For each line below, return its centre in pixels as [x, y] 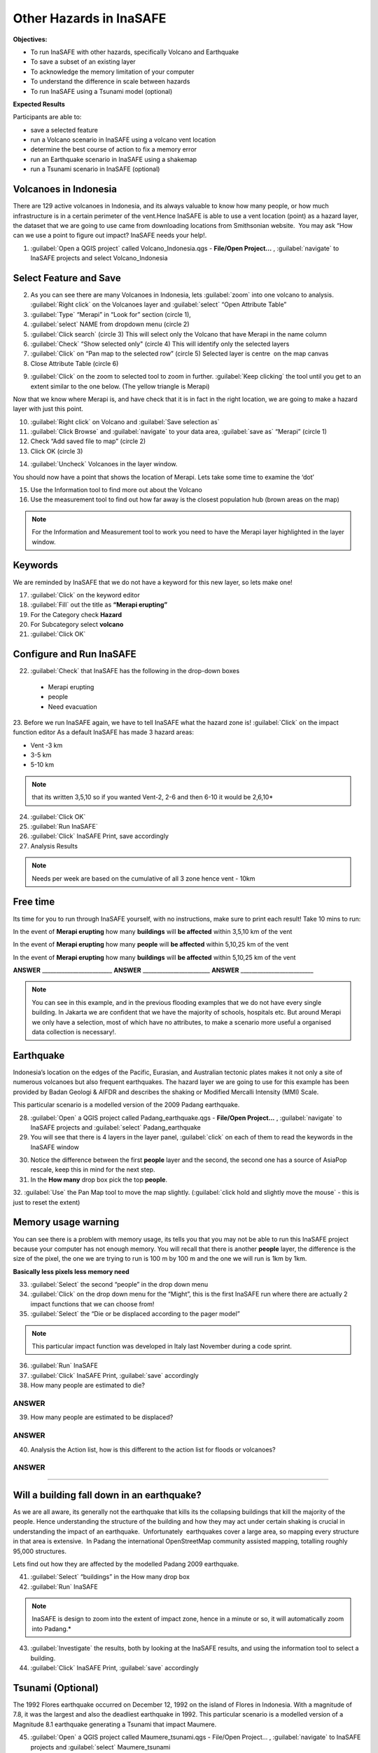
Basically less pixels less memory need [71, 1271]
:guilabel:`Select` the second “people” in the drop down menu [119, 1285]
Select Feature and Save [67, 278]
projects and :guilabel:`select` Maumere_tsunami [100, 1747]
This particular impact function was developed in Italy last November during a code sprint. [162, 1346]
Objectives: [30, 39]
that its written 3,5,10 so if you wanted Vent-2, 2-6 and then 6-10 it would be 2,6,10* [152, 797]
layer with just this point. [48, 409]
